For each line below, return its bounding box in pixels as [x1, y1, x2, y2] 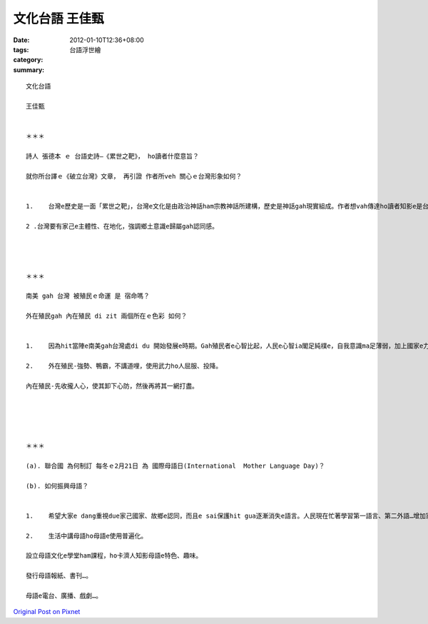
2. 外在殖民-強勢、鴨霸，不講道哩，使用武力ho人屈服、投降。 [26, 362, 223, 371]
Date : [13, 36, 30, 44]
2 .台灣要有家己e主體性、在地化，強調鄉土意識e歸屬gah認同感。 [26, 222, 219, 230]
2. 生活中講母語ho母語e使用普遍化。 [26, 532, 148, 540]
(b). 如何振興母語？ [26, 482, 89, 490]
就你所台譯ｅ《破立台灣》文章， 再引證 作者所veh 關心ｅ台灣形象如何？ [26, 172, 243, 180]
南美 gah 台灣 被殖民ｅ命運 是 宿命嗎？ [26, 292, 150, 300]
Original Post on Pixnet [13, 608, 81, 616]
